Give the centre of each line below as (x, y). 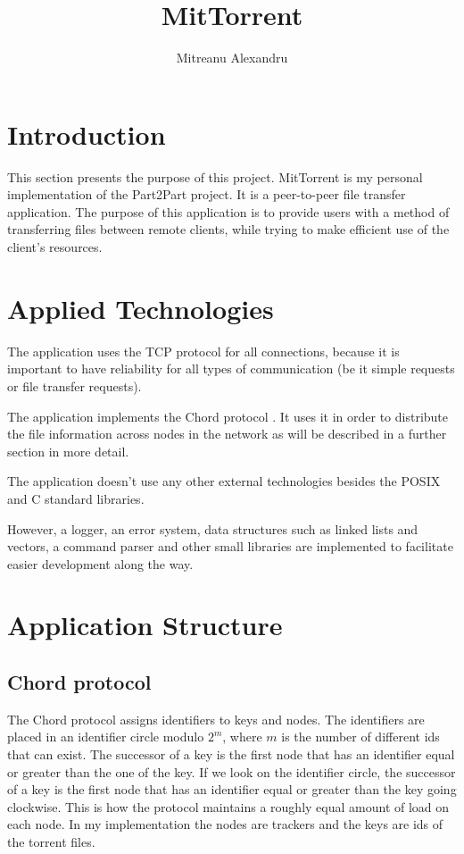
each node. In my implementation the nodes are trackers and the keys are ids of (225, 824)
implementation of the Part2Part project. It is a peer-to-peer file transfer (207, 194)
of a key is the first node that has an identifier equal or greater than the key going (232, 789)
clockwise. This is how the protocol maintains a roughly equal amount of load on (228, 806)
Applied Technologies (141, 308)
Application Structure (145, 625)
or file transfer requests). (75, 385)
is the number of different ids (360, 737)
